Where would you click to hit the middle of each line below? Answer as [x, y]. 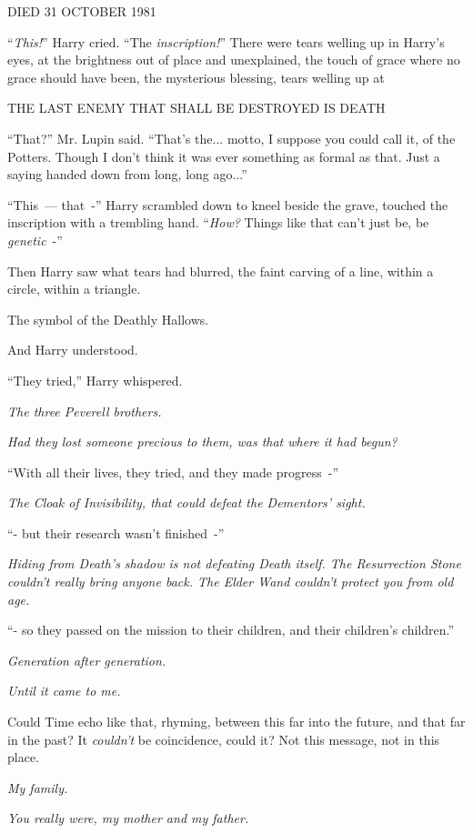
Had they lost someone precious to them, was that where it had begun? [202, 442]
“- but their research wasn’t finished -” [116, 532]
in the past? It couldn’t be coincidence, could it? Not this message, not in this [224, 739]
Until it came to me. [64, 691]
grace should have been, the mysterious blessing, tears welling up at [196, 77]
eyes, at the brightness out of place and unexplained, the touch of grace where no [234, 60]
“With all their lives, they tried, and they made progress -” [173, 472]
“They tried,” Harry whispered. [95, 380]
